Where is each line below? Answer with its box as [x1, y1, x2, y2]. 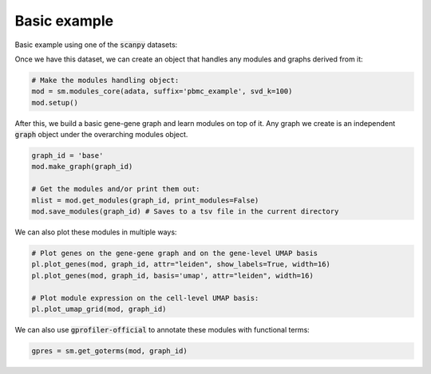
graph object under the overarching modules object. [14, 130, 188, 140]
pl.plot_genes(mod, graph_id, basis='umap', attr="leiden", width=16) [31, 271, 314, 280]
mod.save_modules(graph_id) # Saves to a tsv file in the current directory [31, 207, 339, 216]
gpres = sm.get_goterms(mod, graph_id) [31, 346, 188, 355]
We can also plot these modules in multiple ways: [14, 227, 177, 237]
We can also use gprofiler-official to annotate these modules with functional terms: [14, 325, 310, 334]
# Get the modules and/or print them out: [31, 184, 200, 194]
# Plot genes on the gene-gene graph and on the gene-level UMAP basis [31, 248, 318, 258]
